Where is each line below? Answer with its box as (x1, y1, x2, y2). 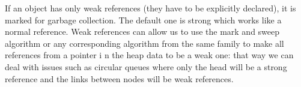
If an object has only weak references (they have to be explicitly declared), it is (5, 2, 296, 14)
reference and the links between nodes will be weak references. (5, 72, 234, 85)
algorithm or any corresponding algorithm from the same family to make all (5, 37, 284, 49)
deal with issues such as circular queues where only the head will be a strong (5, 60, 287, 73)
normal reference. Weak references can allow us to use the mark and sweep (5, 25, 280, 38)
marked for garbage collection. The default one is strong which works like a (5, 13, 282, 26)
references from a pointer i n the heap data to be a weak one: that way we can (5, 49, 294, 61)
